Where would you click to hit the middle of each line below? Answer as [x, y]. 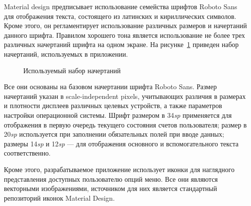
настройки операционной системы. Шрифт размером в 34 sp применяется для [118, 115]
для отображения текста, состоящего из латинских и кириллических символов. [120, 16]
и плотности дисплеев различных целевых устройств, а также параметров [113, 105]
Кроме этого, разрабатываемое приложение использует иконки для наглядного [119, 169]
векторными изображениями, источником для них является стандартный [110, 188]
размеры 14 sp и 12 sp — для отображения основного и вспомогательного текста [121, 143]
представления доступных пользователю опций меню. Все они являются [111, 179]
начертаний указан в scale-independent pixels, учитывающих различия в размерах [125, 96]
